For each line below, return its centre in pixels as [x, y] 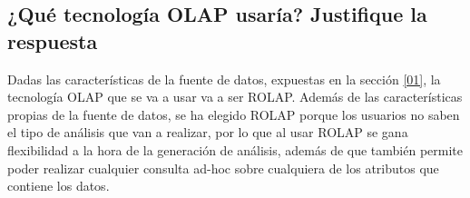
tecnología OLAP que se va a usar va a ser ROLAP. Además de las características [235, 97]
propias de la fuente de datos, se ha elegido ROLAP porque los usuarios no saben [234, 114]
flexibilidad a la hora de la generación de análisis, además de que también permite [235, 149]
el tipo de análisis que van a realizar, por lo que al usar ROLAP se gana [208, 132]
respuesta [53, 40]
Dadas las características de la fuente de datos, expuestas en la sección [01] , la [224, 79]
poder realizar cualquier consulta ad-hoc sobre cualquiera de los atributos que [223, 168]
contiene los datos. [59, 186]
